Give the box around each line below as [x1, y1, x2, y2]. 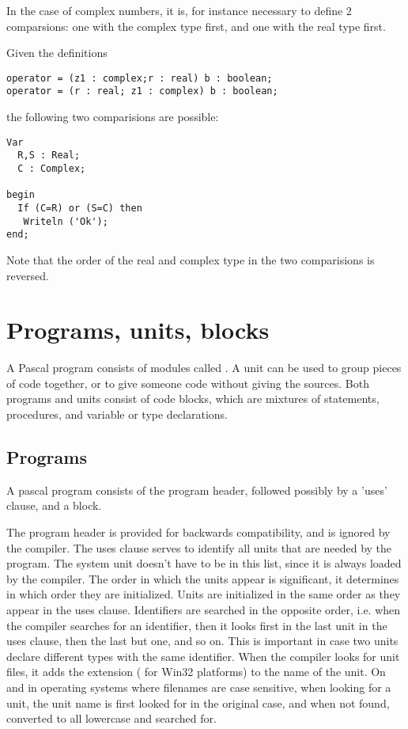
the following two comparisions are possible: [6, 108, 219, 125]
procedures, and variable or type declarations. [6, 406, 228, 423]
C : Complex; [17, 163, 86, 174]
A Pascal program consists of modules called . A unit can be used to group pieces [6, 359, 402, 376]
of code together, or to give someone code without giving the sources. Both [6, 374, 370, 391]
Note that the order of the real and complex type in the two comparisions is [6, 251, 375, 268]
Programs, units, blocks [6, 313, 270, 346]
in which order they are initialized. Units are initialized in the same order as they [6, 586, 401, 602]
